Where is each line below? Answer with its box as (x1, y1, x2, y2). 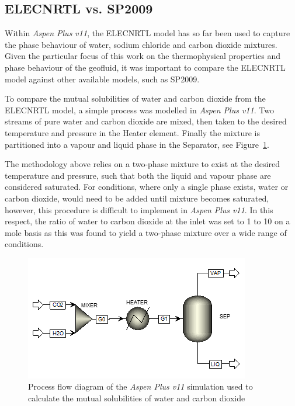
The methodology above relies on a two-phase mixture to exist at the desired (5, 158, 280, 170)
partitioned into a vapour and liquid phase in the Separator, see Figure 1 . (5, 138, 269, 150)
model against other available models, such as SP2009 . (5, 72, 200, 85)
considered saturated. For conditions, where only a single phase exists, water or (5, 181, 289, 193)
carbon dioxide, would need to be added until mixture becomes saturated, (5, 192, 269, 204)
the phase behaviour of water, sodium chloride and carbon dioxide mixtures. (5, 38, 277, 50)
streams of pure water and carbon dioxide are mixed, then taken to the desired (5, 115, 287, 127)
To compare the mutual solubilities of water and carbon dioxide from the (5, 92, 266, 105)
